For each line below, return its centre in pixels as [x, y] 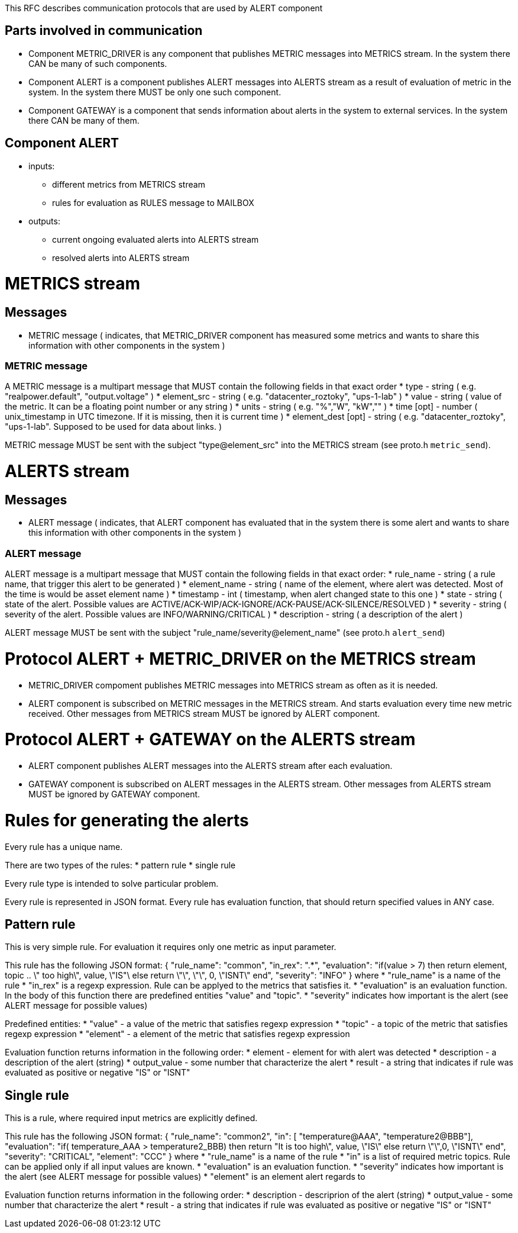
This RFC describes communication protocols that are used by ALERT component [164, 8]
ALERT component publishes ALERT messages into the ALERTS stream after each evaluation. [211, 766]
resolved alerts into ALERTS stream [121, 257]
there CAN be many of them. [84, 120]
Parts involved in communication [104, 31]
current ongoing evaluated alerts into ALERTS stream [156, 239]
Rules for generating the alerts [127, 820]
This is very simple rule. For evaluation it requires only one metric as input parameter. [171, 947]
